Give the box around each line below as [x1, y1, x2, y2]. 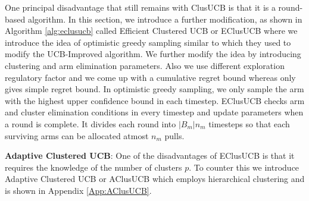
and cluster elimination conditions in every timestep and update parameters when [5, 106, 304, 118]
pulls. [164, 129, 185, 142]
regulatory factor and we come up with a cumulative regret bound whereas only [5, 71, 296, 83]
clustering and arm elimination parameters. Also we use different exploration [5, 59, 285, 71]
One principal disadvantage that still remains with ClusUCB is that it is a [5, 1, 276, 13]
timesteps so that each [208, 117, 290, 130]
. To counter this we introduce [189, 161, 299, 173]
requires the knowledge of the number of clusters [5, 161, 182, 173]
